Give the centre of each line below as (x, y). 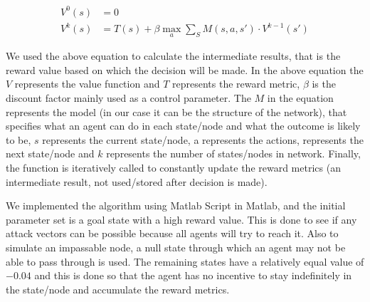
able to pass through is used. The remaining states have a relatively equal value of (185, 261)
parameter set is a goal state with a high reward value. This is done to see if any (181, 219)
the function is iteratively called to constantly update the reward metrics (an (173, 168)
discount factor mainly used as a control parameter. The (128, 98)
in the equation (300, 98)
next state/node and (50, 153)
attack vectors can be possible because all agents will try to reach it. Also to (172, 233)
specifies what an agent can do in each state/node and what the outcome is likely (183, 126)
